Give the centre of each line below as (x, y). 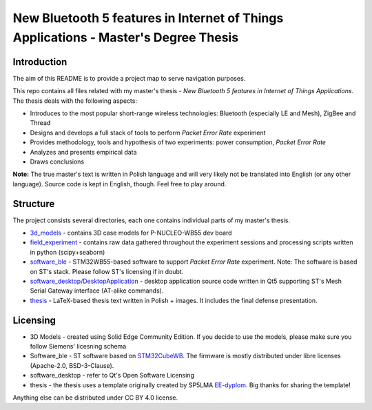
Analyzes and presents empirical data (83, 152)
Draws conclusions (57, 162)
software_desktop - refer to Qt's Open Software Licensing (112, 375)
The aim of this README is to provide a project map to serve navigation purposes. (129, 78)
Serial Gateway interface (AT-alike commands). (97, 291)
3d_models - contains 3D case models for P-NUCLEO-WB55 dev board (131, 233)
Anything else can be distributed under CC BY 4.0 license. (95, 398)
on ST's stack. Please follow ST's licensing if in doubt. (107, 271)
